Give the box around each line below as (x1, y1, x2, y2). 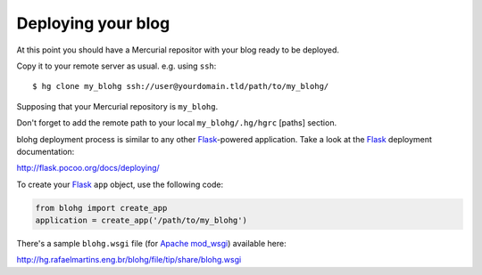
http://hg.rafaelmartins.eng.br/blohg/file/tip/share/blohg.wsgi (16, 255, 242, 265)
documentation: (16, 146, 75, 157)
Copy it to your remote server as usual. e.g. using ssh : (16, 61, 217, 71)
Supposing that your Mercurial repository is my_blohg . (16, 101, 219, 111)
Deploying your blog (16, 13, 170, 33)
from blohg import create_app (35, 203, 168, 213)
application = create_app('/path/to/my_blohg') (35, 215, 247, 226)
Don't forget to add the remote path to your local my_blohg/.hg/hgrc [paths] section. (16, 117, 337, 128)
